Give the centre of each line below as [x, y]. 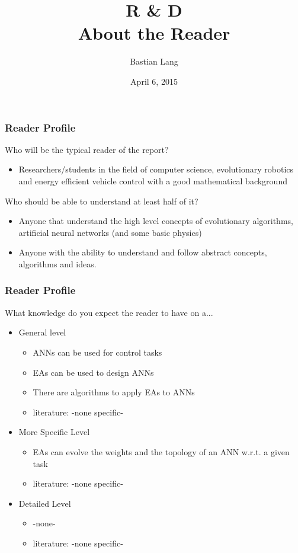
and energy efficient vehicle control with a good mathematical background [153, 180]
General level [42, 332]
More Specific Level [54, 432]
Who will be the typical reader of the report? [87, 149]
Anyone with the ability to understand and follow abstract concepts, [143, 252]
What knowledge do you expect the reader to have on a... [109, 312]
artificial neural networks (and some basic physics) [110, 232]
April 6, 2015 [154, 81]
